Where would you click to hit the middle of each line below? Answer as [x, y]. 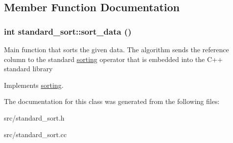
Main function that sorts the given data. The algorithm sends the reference [116, 49]
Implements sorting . [34, 85]
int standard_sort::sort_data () [68, 31]
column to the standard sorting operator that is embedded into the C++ [113, 59]
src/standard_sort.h [34, 117]
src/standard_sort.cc [35, 134]
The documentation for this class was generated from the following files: [112, 101]
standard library [28, 69]
